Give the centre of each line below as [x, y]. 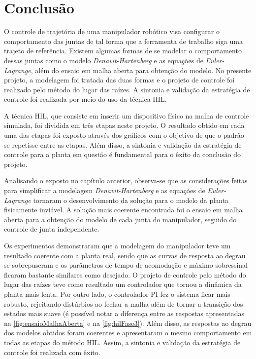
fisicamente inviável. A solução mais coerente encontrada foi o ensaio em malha [123, 210]
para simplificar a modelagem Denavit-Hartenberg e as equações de [105, 190]
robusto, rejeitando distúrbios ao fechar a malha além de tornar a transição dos [124, 303]
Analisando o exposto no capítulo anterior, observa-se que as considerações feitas [126, 180]
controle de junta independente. [52, 229]
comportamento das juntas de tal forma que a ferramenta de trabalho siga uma [123, 41]
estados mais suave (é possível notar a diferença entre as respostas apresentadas [124, 313]
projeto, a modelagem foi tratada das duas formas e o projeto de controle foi [119, 80]
